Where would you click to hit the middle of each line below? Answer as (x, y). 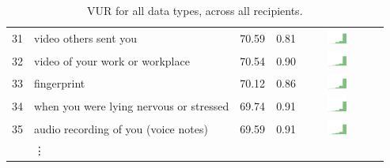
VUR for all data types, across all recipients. (195, 10)
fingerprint (60, 83)
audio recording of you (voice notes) (121, 128)
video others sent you (86, 37)
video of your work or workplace (112, 60)
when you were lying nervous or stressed (132, 105)
